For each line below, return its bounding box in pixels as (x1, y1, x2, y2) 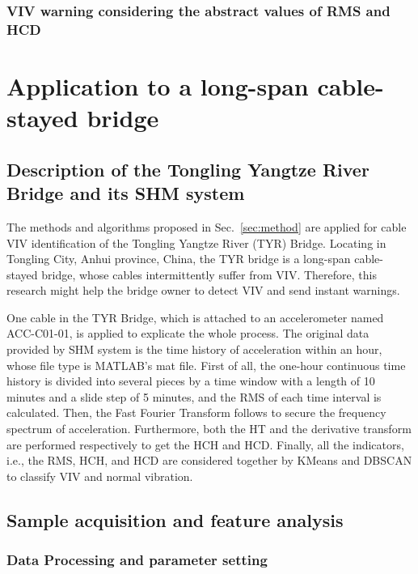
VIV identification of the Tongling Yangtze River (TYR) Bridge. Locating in (6, 234, 386, 251)
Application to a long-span (6, 69, 309, 102)
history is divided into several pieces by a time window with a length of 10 (6, 372, 375, 389)
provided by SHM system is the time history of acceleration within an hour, (6, 341, 382, 358)
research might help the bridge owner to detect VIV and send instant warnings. (6, 282, 400, 299)
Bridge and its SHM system (6, 181, 245, 206)
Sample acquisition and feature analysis (6, 507, 344, 532)
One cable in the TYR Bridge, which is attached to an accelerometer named (6, 308, 384, 325)
